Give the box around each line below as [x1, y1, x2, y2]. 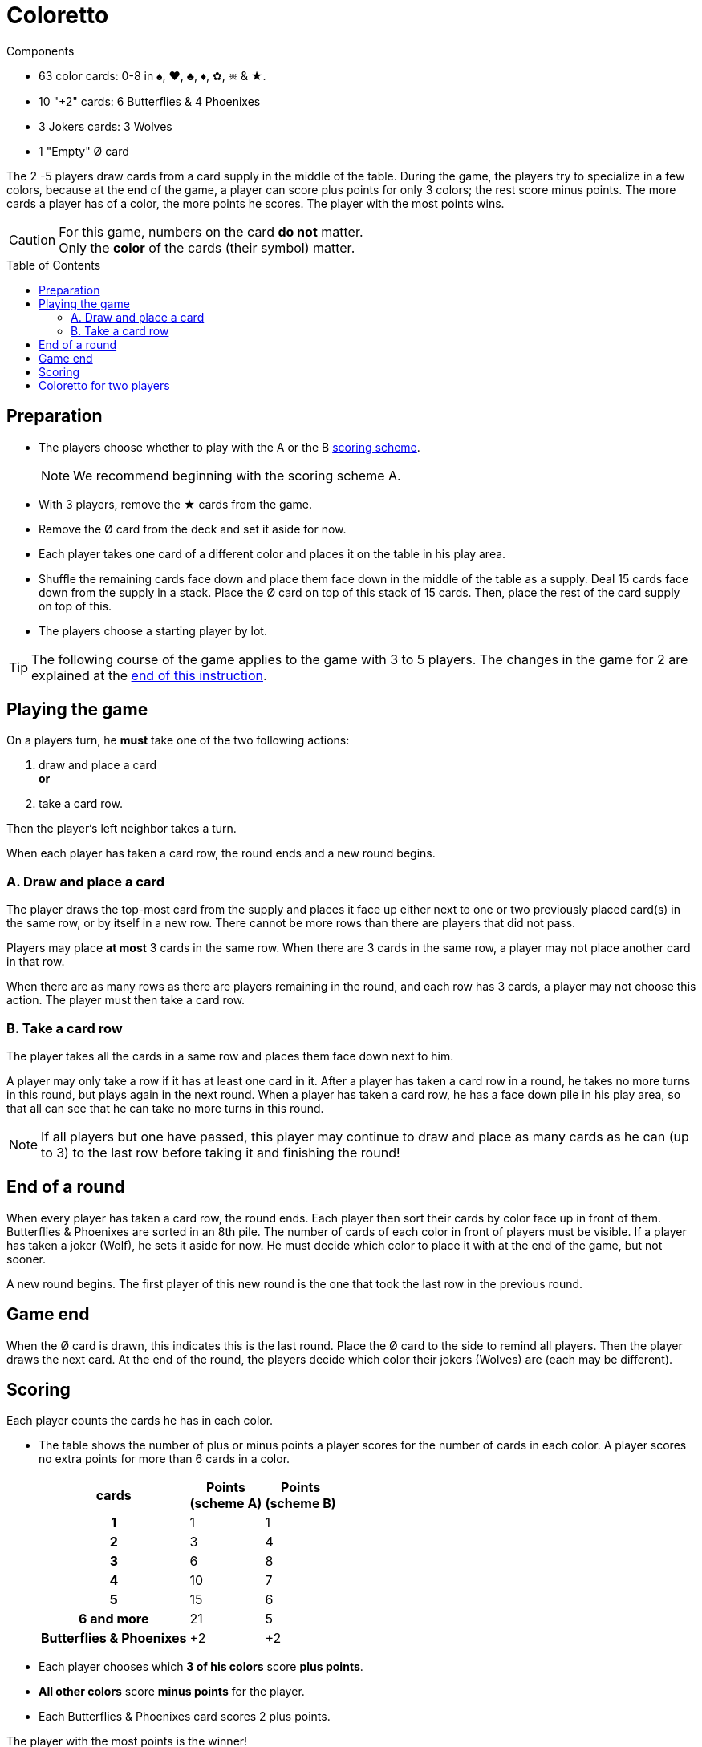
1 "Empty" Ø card [39, 144, 129, 158]
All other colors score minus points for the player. [39, 1684, 305, 1699]
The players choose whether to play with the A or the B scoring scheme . [39, 440, 420, 454]
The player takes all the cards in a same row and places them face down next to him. [6, 1048, 454, 1063]
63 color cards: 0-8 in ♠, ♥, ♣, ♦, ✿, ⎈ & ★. [39, 68, 266, 83]
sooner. [6, 1251, 47, 1266]
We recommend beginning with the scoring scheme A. [73, 467, 401, 484]
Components [6, 43, 75, 58]
